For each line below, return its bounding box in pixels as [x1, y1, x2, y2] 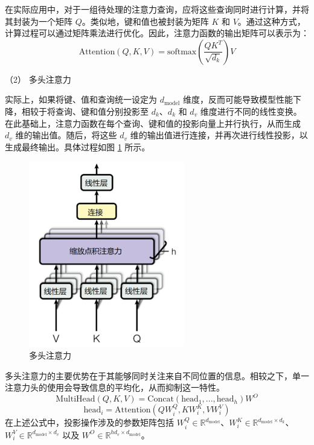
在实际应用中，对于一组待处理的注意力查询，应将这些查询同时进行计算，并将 [5, 3, 309, 15]
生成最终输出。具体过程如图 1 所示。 [5, 140, 150, 153]
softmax [167, 47, 197, 56]
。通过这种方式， [237, 14, 306, 27]
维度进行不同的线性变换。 [200, 104, 302, 117]
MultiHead [56, 395, 95, 404]
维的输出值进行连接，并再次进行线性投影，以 [130, 129, 308, 141]
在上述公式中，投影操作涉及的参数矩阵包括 [5, 416, 174, 429]
